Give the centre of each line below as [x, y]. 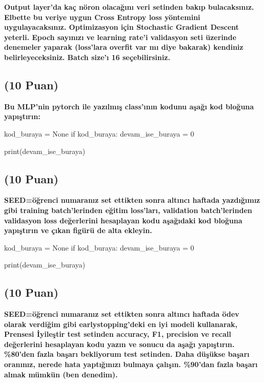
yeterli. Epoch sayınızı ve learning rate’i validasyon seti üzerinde [120, 37]
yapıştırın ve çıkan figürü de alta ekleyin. [78, 230]
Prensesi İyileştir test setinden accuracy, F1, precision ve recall [118, 334]
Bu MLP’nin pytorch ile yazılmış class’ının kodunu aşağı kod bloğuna [129, 106]
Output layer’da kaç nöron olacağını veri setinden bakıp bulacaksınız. [129, 7]
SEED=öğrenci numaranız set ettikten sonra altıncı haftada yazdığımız [132, 200]
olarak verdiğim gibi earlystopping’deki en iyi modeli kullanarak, [121, 324]
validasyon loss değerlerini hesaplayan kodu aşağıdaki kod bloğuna [123, 220]
